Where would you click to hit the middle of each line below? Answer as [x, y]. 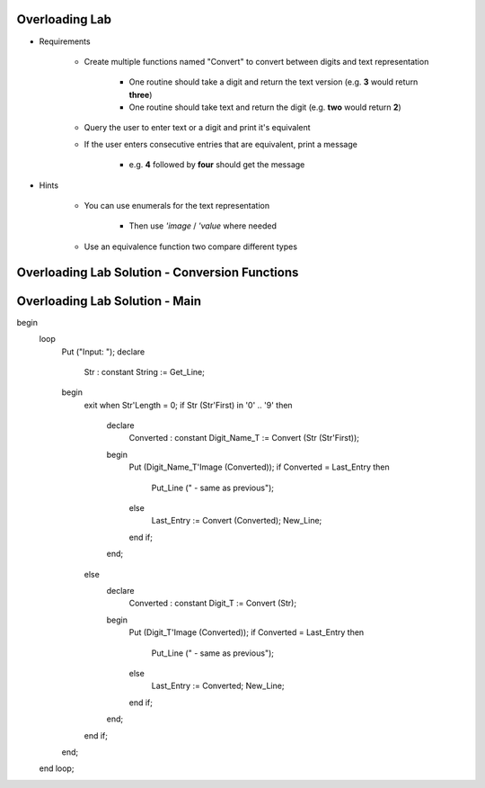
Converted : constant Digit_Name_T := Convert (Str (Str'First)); [244, 438]
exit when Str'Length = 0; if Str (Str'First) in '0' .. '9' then [188, 405]
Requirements [65, 41]
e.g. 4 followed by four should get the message [217, 165]
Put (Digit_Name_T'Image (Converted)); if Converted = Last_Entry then [259, 467]
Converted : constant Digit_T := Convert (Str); [212, 604]
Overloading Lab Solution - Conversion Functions [158, 272]
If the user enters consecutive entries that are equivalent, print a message [221, 144]
